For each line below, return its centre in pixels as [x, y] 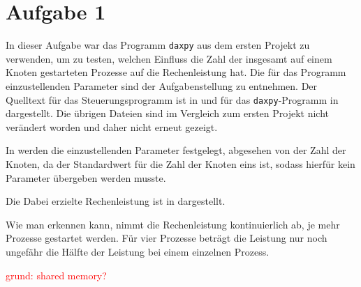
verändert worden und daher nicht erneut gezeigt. [112, 126]
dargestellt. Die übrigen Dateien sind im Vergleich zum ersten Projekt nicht [168, 113]
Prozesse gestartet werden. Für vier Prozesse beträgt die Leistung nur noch [167, 238]
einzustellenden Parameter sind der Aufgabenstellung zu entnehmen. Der [162, 85]
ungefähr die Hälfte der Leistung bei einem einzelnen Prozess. [138, 251]
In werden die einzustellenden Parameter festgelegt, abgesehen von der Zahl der [176, 150]
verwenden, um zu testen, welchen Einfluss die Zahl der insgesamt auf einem [169, 58]
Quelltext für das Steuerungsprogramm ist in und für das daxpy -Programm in [172, 99]
